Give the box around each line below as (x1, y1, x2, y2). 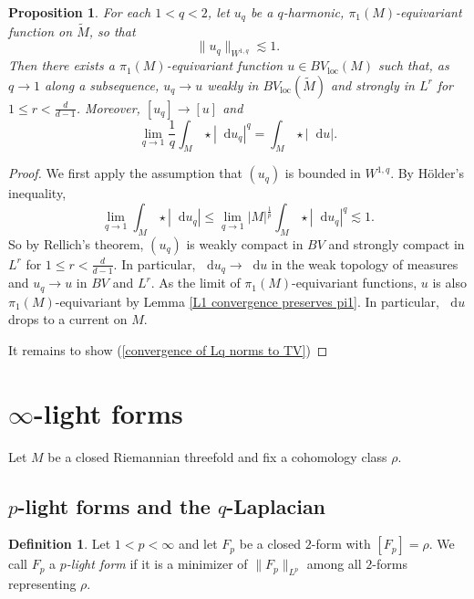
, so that (88, 21, 136, 40)
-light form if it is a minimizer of (66, 554, 248, 573)
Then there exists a (8, 56, 115, 75)
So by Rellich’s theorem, (8, 234, 144, 253)
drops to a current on (8, 310, 128, 329)
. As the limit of (150, 273, 241, 292)
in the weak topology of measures (271, 254, 459, 273)
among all (306, 554, 362, 573)
